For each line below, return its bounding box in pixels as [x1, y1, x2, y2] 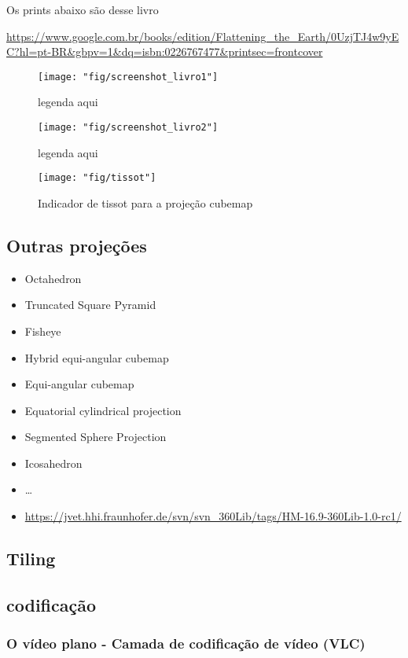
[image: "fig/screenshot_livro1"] [38, 71, 219, 83]
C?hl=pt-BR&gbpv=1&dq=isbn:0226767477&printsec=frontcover [6, 43, 323, 60]
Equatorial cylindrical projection [24, 402, 182, 418]
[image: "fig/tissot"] [38, 172, 156, 184]
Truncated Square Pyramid [24, 296, 156, 313]
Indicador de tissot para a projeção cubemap [38, 194, 253, 211]
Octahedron [24, 270, 82, 286]
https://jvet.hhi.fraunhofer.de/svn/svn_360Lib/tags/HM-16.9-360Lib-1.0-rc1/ [24, 508, 402, 524]
